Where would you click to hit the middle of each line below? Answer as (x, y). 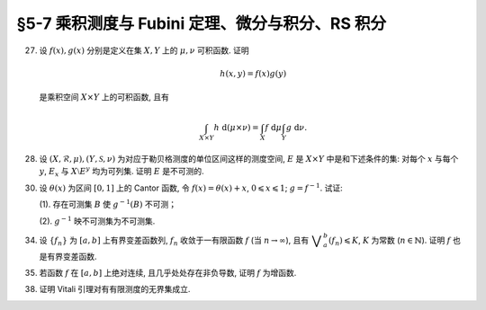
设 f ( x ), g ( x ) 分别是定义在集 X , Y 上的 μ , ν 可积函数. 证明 (144, 50)
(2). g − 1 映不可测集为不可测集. (97, 220)
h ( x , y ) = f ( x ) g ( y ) (253, 73)
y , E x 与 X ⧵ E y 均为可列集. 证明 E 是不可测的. (121, 172)
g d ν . (297, 128)
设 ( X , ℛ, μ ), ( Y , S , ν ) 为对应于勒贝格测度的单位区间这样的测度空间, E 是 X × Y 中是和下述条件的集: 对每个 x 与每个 (249, 159)
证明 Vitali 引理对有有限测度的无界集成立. (115, 289)
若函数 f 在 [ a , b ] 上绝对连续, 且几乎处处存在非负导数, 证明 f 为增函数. (168, 272)
